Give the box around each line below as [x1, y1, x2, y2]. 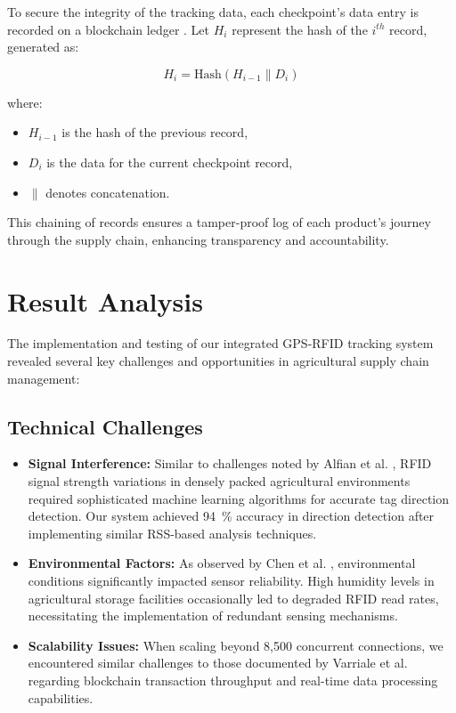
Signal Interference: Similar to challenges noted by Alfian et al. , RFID [28, 454, 432, 473]
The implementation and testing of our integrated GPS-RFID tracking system [7, 334, 434, 352]
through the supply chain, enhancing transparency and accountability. [7, 230, 389, 248]
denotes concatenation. [45, 182, 170, 201]
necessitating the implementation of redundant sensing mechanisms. [28, 606, 398, 625]
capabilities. [28, 688, 94, 707]
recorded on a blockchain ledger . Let [7, 20, 210, 38]
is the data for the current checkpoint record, [46, 152, 293, 171]
